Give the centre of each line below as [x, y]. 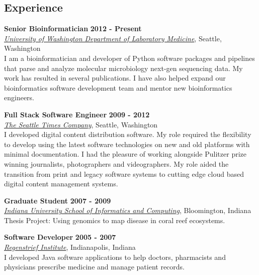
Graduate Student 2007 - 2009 [58, 200]
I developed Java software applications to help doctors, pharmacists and [115, 257]
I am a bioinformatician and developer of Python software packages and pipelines [129, 58]
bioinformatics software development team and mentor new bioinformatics [118, 87]
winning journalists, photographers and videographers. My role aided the [116, 163]
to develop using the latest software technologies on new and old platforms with [127, 144]
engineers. [19, 97]
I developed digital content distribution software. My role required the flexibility [128, 134]
